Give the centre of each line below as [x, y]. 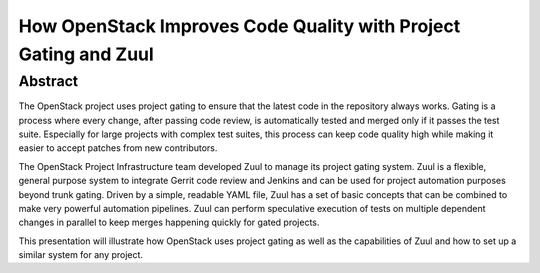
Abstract [48, 81]
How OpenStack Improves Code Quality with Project [239, 26]
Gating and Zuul [86, 54]
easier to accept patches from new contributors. [118, 148]
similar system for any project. [81, 255]
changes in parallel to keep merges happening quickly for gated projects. [169, 222]
